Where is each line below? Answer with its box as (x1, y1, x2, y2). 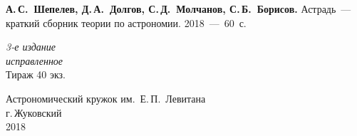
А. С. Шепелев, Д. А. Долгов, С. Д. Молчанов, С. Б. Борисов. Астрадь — (6, 1, 351, 16)
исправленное (6, 53, 63, 68)
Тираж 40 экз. (6, 67, 66, 82)
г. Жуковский (6, 105, 62, 120)
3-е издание (6, 39, 56, 54)
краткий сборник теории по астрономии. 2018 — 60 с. (6, 15, 247, 30)
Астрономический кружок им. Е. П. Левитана (6, 90, 206, 105)
